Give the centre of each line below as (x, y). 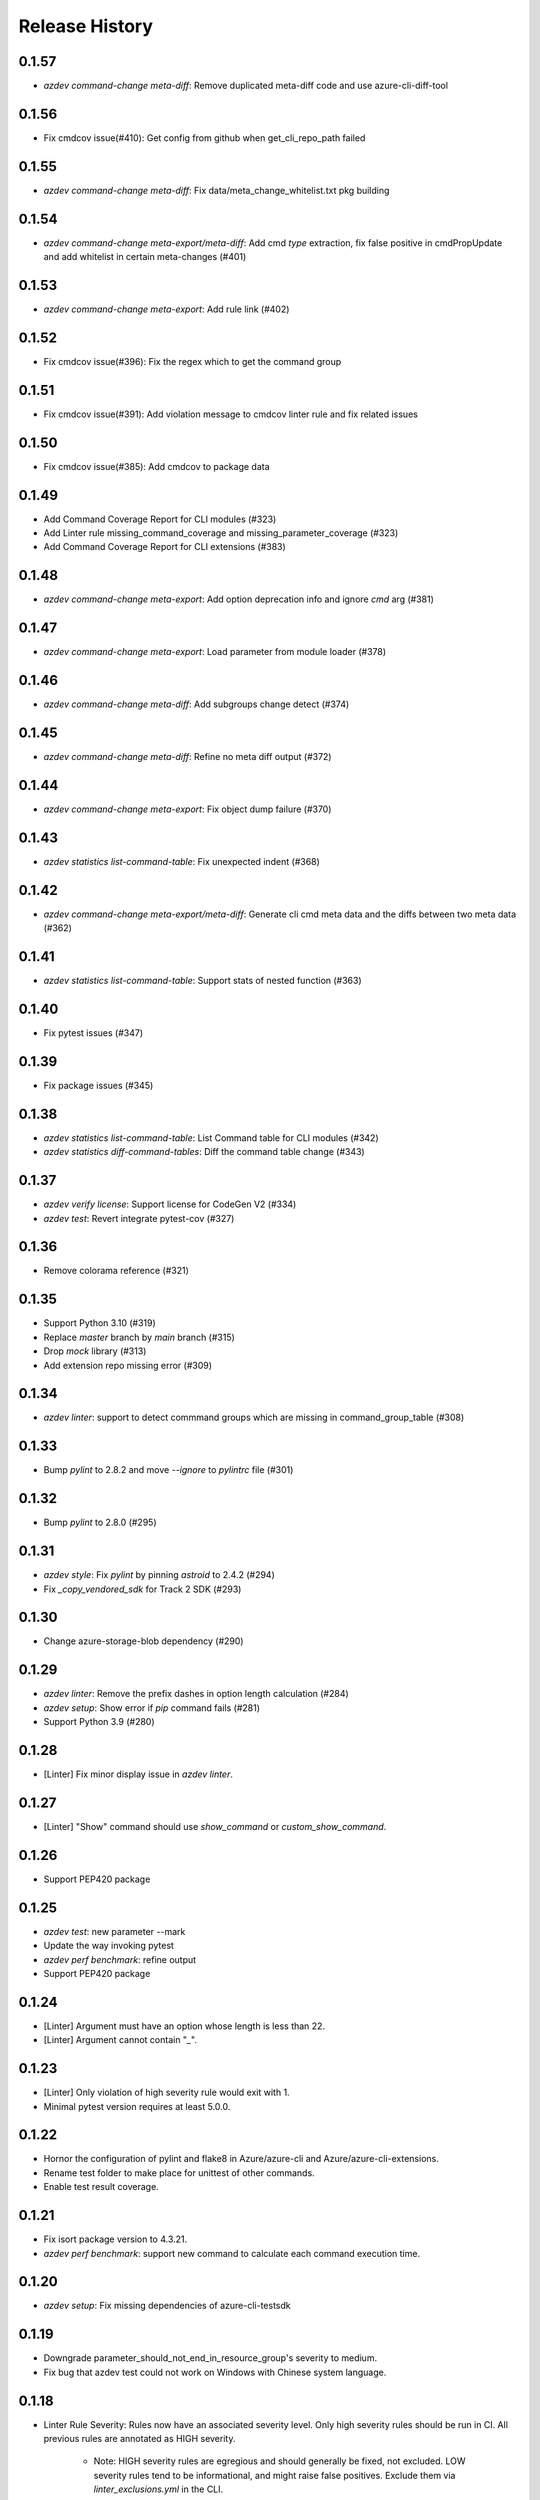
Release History (86, 26)
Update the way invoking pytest (109, 1946)
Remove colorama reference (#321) (116, 1271)
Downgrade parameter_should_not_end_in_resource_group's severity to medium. (210, 2358)
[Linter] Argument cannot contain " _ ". (120, 2040)
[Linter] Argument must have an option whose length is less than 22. (184, 2026)
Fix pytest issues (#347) (93, 1033)
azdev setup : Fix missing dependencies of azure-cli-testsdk (167, 2306)
